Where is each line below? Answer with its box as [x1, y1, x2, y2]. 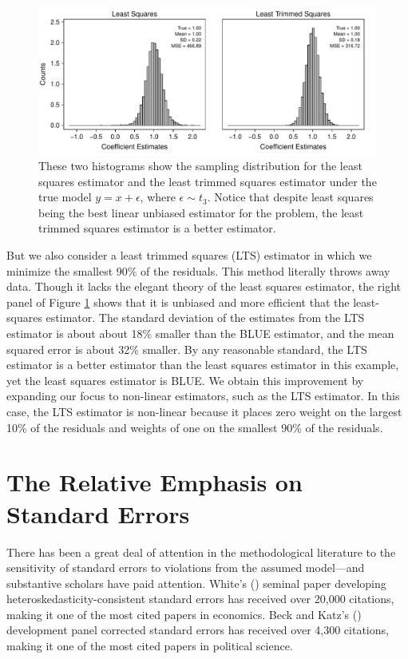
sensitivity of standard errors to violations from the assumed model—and [6, 559, 365, 576]
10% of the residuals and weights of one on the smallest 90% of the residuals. [6, 419, 383, 435]
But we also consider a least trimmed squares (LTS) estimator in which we [6, 247, 372, 264]
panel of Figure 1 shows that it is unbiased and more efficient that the [6, 293, 350, 310]
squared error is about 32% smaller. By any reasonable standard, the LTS [6, 340, 367, 357]
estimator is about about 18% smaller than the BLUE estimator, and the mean [6, 325, 394, 342]
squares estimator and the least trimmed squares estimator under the [38, 173, 377, 189]
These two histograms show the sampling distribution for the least [38, 157, 362, 174]
